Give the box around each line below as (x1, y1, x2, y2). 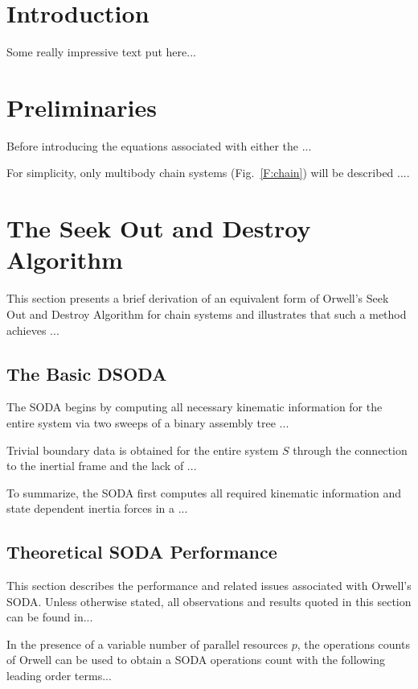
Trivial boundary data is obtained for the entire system (6, 441, 279, 458)
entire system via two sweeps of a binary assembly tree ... (6, 414, 289, 431)
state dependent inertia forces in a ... (6, 500, 188, 517)
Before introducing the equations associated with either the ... (6, 137, 312, 154)
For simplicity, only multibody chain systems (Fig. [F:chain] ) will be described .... (6, 164, 410, 181)
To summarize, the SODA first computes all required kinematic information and (6, 484, 402, 501)
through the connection (293, 441, 408, 458)
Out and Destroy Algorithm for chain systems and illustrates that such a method (6, 305, 407, 322)
